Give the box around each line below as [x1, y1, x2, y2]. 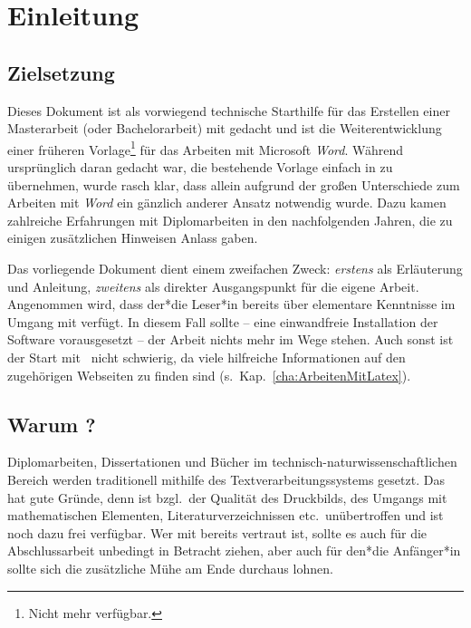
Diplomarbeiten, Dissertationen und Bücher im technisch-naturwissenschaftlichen [7, 452, 457, 471]
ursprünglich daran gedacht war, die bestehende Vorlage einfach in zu [7, 158, 393, 177]
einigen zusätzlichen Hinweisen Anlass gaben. [7, 228, 258, 247]
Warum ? [7, 410, 96, 438]
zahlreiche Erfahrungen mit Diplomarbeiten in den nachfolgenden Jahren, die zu [7, 210, 453, 229]
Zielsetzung [7, 58, 115, 86]
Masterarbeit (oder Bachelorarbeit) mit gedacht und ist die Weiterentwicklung [7, 119, 442, 138]
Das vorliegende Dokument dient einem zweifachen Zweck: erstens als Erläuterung [7, 258, 463, 277]
